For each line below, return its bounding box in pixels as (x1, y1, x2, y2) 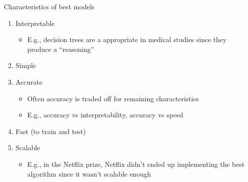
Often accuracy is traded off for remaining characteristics (27, 93, 199, 103)
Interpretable (15, 18, 55, 28)
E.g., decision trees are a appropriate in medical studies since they (27, 34, 227, 45)
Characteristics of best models (4, 1, 95, 11)
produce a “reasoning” (27, 44, 94, 54)
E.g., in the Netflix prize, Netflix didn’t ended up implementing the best (27, 159, 245, 169)
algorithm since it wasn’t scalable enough (27, 168, 151, 179)
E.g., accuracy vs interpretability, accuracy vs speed (27, 110, 184, 120)
